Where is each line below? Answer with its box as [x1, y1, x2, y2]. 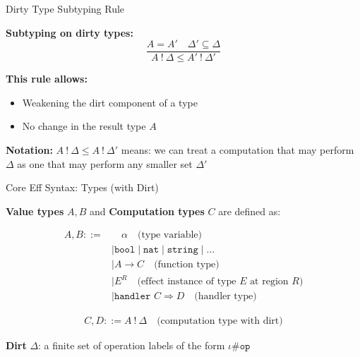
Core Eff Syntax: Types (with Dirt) [6, 180, 159, 195]
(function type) [154, 260, 220, 270]
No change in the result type [22, 119, 146, 133]
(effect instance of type [137, 277, 236, 287]
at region [250, 277, 289, 287]
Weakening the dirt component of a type [22, 95, 198, 109]
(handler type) [194, 291, 257, 302]
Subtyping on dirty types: [6, 25, 133, 40]
